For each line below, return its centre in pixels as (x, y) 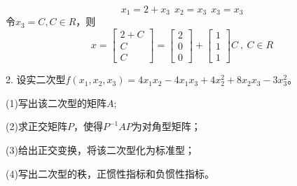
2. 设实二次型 (36, 79)
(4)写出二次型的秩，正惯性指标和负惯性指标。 (110, 173)
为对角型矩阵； (166, 126)
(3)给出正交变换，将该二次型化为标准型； (100, 149)
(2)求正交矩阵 (36, 126)
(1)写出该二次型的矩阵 (56, 102)
